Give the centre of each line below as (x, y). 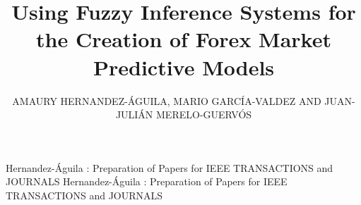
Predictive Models (184, 67)
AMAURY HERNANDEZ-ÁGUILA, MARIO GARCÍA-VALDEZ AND (167, 100)
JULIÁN (134, 114)
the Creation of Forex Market (184, 39)
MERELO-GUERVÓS (204, 114)
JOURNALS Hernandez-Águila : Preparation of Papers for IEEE (147, 181)
